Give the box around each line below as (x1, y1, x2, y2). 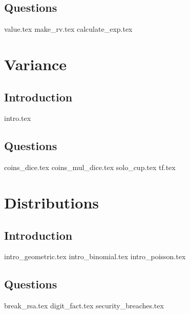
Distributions (4, 192, 99, 213)
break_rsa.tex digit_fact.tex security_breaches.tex (4, 300, 164, 311)
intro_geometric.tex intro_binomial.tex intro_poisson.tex (4, 251, 186, 262)
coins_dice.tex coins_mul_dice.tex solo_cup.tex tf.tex (4, 162, 176, 173)
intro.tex (4, 113, 31, 123)
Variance (4, 53, 67, 74)
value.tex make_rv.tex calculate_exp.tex (4, 24, 133, 34)
